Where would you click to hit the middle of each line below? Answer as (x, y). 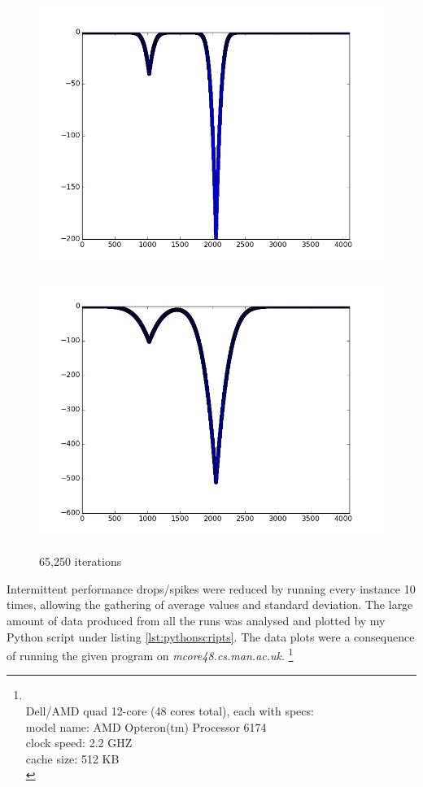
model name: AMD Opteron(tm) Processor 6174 (146, 726)
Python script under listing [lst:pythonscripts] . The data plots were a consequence (211, 636)
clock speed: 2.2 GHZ (79, 743)
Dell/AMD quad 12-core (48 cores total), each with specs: (170, 711)
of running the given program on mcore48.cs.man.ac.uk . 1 (150, 654)
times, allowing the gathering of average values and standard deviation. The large (210, 604)
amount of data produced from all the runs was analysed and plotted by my (196, 620)
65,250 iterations (81, 561)
